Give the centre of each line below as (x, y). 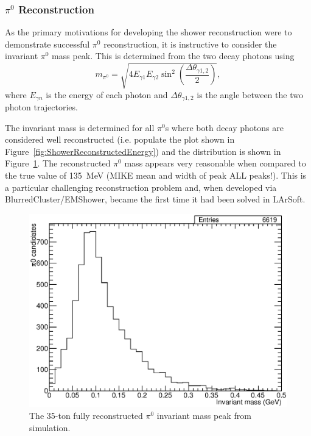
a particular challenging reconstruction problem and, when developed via (141, 187)
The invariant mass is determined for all (80, 127)
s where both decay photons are (224, 127)
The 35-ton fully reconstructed (86, 416)
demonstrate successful (47, 44)
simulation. (50, 427)
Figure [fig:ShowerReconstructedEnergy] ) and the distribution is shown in (143, 151)
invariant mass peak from (204, 416)
